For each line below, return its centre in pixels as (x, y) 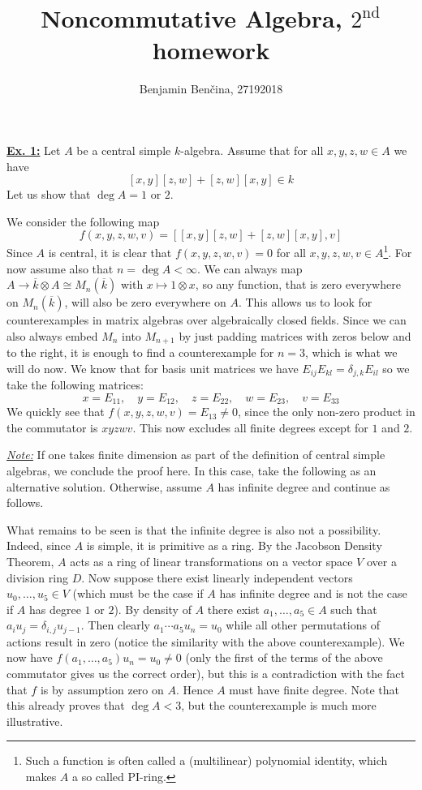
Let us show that (49, 194)
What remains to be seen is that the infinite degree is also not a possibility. (194, 529)
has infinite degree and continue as (304, 486)
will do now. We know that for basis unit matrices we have (153, 368)
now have (30, 657)
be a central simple (124, 150)
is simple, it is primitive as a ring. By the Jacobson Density (234, 545)
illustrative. (35, 721)
